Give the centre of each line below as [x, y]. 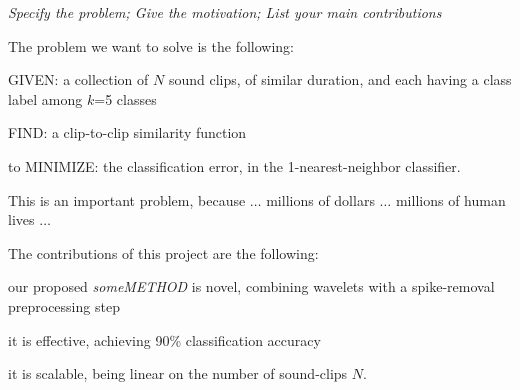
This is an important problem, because [127, 199]
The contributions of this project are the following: [163, 252]
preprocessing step [64, 305]
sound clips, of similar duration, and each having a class [340, 79]
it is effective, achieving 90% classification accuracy [164, 339]
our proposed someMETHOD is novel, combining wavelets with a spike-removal [251, 286]
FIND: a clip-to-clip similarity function [127, 132]
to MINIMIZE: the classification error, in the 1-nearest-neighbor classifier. [234, 165]
